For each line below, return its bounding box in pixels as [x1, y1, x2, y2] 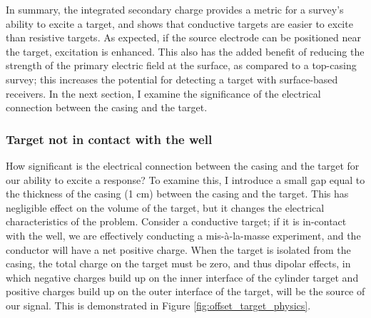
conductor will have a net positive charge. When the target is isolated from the [6, 242, 351, 257]
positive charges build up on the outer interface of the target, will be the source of [6, 284, 365, 299]
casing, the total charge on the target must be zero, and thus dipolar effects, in [6, 256, 351, 271]
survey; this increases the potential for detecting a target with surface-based [6, 71, 338, 86]
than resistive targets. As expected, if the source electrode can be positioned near [6, 30, 362, 45]
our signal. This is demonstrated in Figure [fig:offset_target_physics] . [6, 297, 311, 312]
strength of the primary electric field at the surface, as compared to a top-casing [6, 58, 357, 73]
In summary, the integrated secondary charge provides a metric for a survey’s [6, 2, 344, 16]
